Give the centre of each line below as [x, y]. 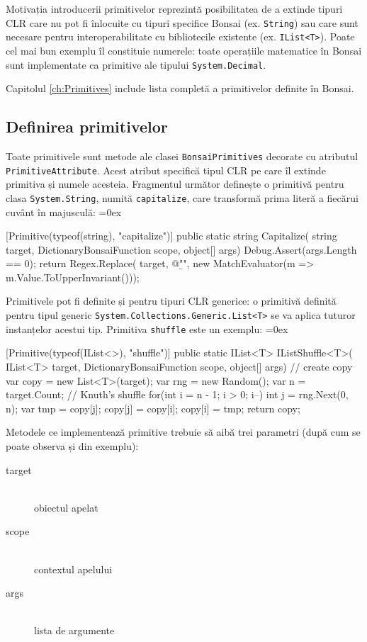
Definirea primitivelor [87, 126]
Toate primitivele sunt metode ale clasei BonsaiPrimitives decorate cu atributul [182, 156]
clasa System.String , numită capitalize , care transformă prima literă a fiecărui [182, 197]
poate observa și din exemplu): [72, 445]
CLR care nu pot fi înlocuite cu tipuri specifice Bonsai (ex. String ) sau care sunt [182, 22]
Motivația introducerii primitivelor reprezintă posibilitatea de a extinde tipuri [174, 9]
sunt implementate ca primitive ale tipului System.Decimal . [136, 64]
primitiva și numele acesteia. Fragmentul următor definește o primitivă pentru [175, 184]
